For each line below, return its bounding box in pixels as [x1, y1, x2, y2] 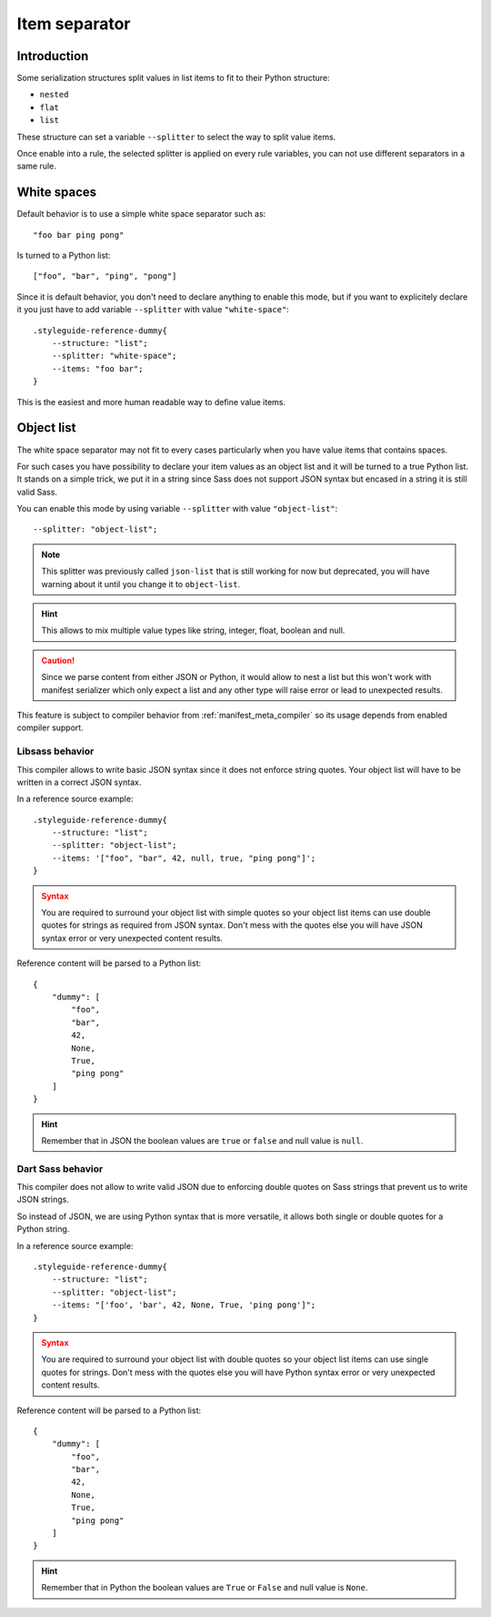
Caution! [41, 655, 75, 666]
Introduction [16, 48, 89, 64]
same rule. [16, 160, 56, 172]
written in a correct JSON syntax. [16, 777, 142, 788]
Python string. [16, 1224, 70, 1235]
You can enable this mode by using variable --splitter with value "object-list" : [16, 503, 338, 514]
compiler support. [16, 722, 84, 733]
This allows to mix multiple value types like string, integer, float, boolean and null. [41, 625, 346, 636]
